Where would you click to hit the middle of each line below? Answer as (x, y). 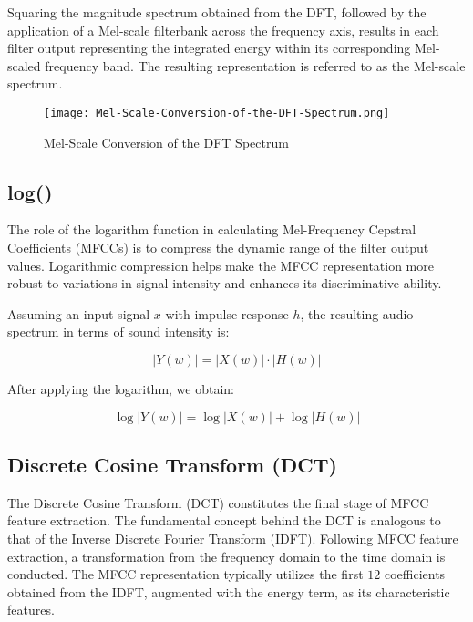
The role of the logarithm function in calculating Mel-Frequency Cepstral (212, 229)
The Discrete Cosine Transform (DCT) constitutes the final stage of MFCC (218, 502)
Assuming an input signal (79, 313)
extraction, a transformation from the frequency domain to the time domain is (226, 556)
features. (31, 610)
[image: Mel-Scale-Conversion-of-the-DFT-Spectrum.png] (217, 113)
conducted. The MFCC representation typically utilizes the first (185, 574)
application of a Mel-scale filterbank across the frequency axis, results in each (223, 30)
